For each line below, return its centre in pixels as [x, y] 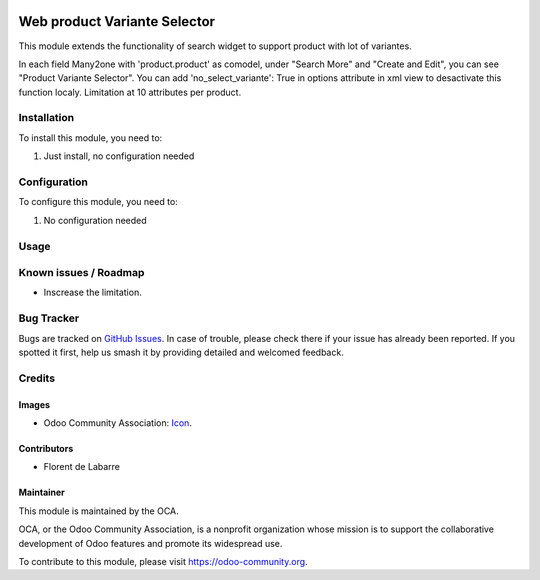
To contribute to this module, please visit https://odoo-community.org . [163, 561]
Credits [36, 378]
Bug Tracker [49, 318]
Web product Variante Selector [116, 21]
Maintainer [41, 492]
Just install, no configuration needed [119, 156]
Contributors [46, 448]
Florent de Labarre [81, 467]
